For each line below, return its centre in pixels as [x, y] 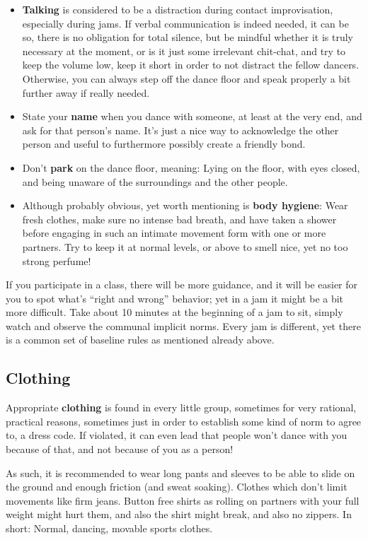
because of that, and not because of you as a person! [120, 449]
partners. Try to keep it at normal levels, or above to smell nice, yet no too [185, 246]
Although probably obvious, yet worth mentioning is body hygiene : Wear [185, 205]
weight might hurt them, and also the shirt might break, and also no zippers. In [179, 514]
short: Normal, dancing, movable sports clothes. [109, 528]
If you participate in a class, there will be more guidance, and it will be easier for [182, 284]
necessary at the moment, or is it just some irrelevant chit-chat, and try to [184, 51]
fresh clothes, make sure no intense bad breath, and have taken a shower [179, 219]
